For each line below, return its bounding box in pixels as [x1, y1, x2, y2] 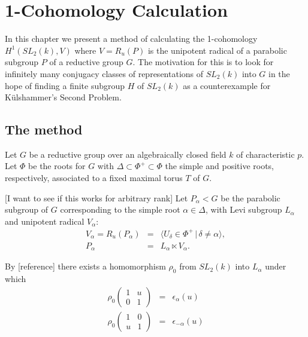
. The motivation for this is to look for [132, 56, 274, 68]
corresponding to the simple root [60, 203, 180, 216]
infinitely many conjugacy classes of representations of [5, 67, 204, 79]
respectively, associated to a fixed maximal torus [5, 171, 183, 184]
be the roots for [28, 160, 86, 172]
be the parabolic [221, 191, 280, 204]
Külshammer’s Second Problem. [5, 91, 122, 103]
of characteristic [236, 148, 295, 160]
